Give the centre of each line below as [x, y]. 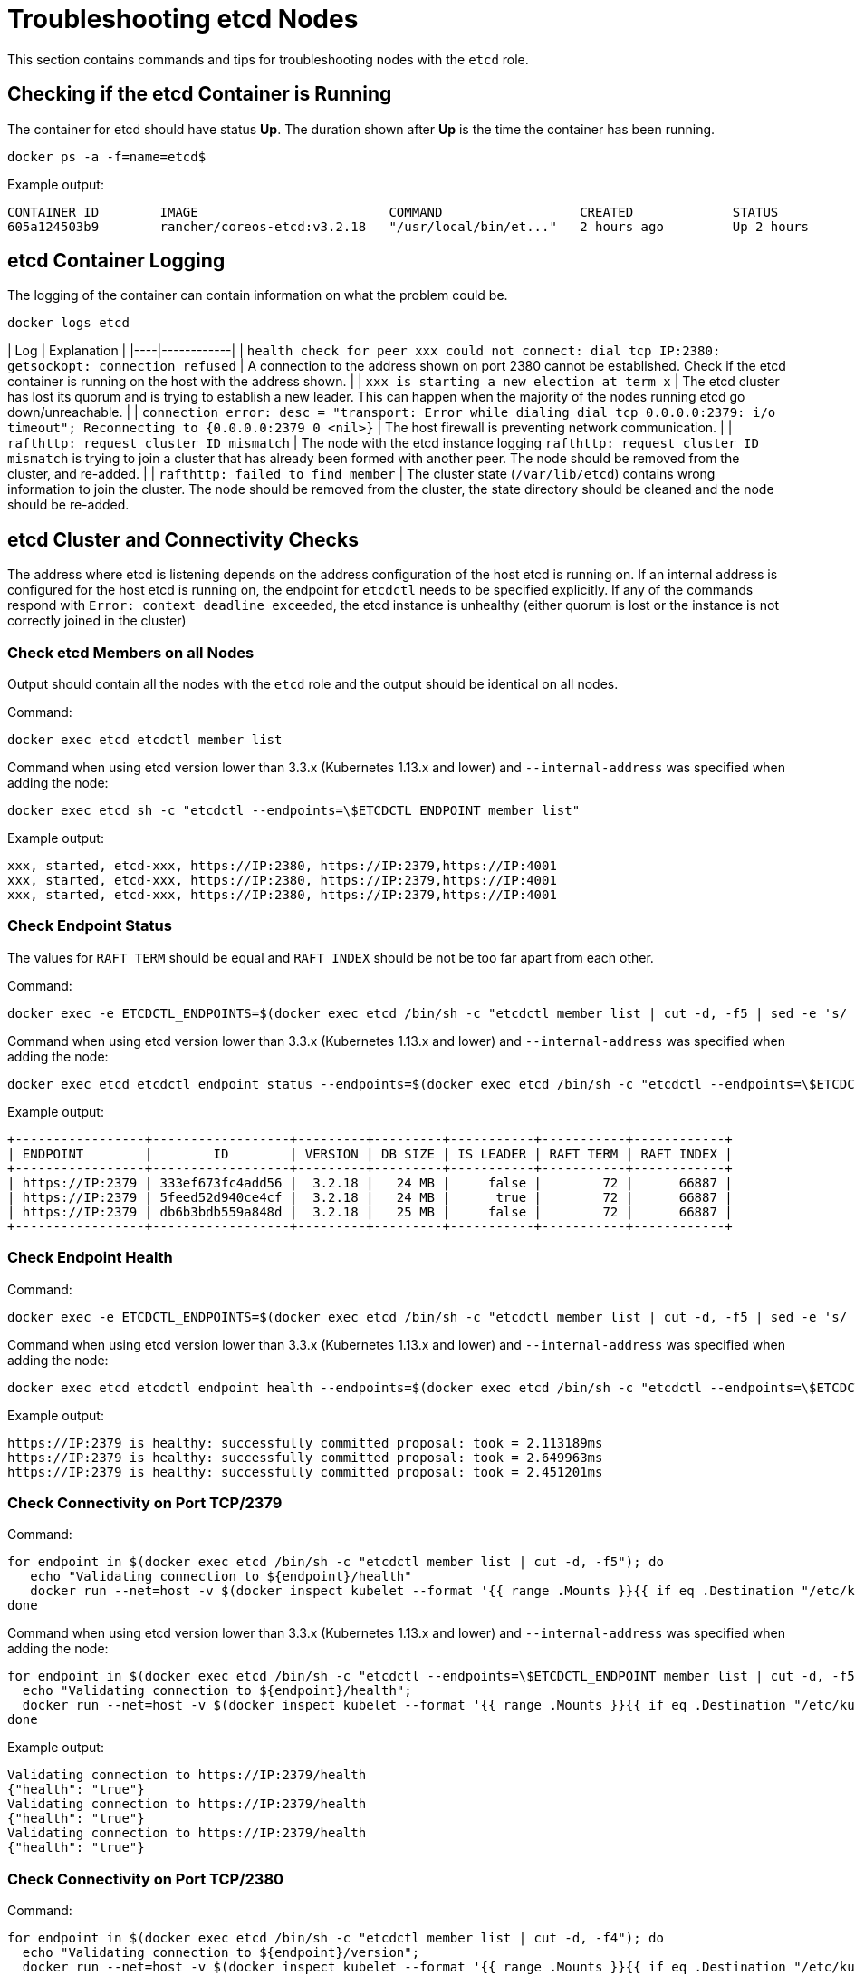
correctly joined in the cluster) [97, 621]
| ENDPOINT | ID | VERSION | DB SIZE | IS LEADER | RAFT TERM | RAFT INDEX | [370, 1153]
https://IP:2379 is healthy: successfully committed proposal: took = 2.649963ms [305, 1457]
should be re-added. [68, 505]
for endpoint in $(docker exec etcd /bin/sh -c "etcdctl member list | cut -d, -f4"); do [336, 1938]
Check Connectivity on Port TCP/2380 [146, 1879]
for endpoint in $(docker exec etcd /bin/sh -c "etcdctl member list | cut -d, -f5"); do [336, 1562]
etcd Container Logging [116, 261]
